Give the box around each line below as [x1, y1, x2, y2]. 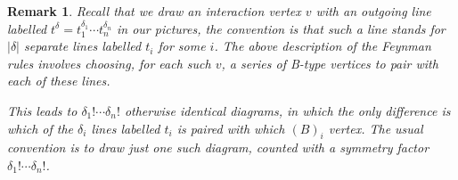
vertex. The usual [328, 119, 423, 137]
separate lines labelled [24, 37, 142, 55]
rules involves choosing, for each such [7, 53, 211, 72]
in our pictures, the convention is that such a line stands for [116, 19, 446, 37]
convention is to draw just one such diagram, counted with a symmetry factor [7, 138, 429, 157]
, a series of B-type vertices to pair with [221, 53, 438, 72]
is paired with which [176, 119, 285, 137]
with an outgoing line [315, 2, 431, 20]
